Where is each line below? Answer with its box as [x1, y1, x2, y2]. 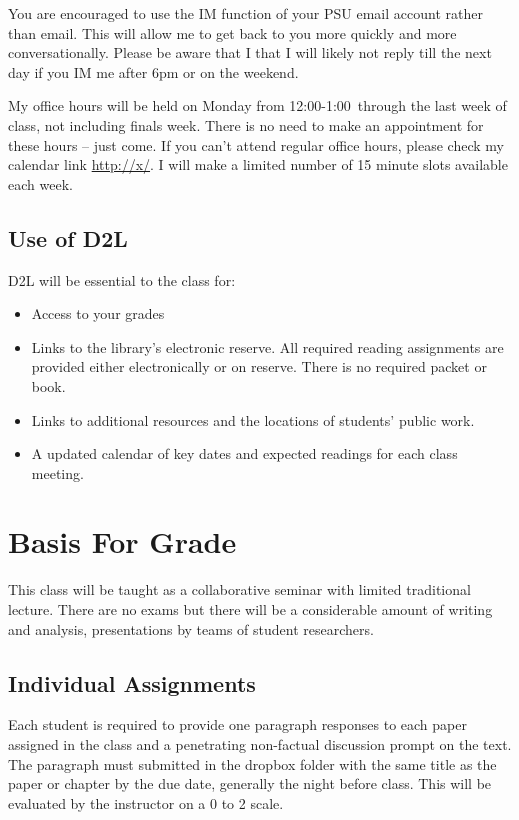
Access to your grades [31, 303, 165, 324]
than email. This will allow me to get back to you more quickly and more [8, 22, 457, 43]
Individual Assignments [8, 667, 256, 698]
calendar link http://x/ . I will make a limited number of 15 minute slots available [8, 154, 508, 175]
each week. [8, 173, 73, 194]
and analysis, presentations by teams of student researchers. [8, 618, 374, 639]
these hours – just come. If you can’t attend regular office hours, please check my [8, 134, 504, 155]
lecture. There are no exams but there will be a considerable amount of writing [8, 599, 493, 620]
